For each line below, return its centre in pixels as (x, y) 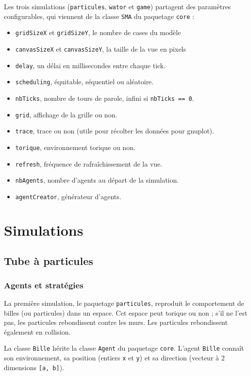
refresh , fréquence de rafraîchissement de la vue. (89, 163)
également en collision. (37, 331)
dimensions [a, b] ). (34, 367)
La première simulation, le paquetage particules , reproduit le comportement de (124, 303)
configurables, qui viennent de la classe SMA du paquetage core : (99, 16)
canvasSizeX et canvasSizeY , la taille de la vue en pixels (101, 48)
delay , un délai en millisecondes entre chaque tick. (91, 65)
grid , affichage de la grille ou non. (66, 114)
